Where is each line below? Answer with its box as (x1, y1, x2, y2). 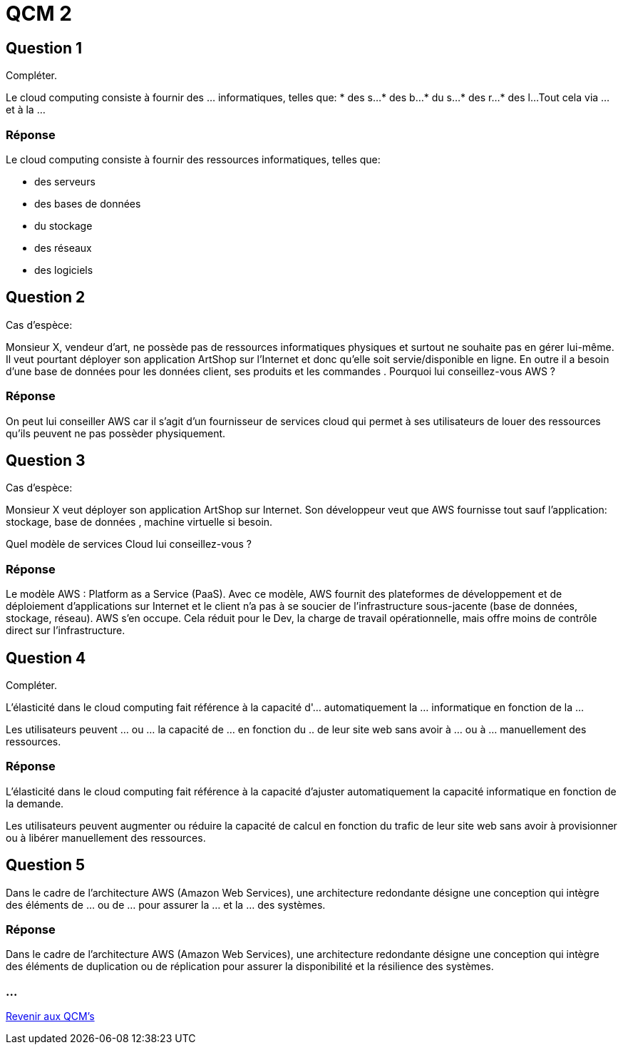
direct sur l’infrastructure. (6, 624, 125, 637)
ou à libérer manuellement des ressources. (6, 831, 206, 844)
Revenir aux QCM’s (6, 1010, 95, 1023)
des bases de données (34, 197, 141, 210)
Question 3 (6, 451, 86, 469)
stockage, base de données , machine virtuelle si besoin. (6, 516, 273, 529)
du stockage (34, 219, 93, 232)
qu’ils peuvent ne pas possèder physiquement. (6, 427, 226, 439)
